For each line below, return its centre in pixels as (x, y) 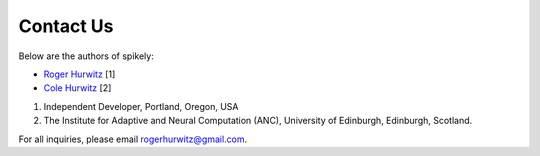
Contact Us (66, 26)
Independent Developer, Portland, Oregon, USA (141, 106)
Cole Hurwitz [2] (77, 88)
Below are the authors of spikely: (86, 56)
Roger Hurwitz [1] (79, 74)
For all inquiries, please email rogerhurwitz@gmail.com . (133, 139)
